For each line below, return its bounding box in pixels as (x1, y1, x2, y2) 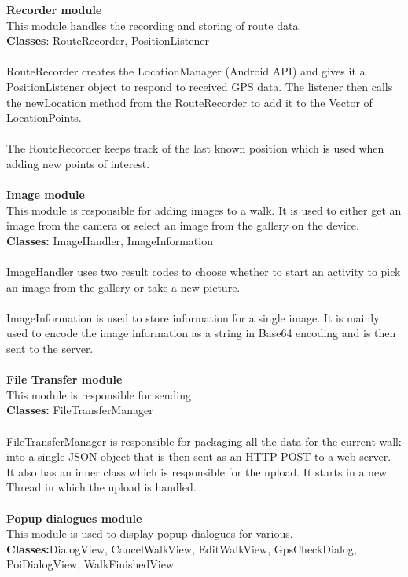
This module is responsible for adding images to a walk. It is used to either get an (6, 201, 402, 218)
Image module (6, 186, 85, 203)
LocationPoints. (6, 109, 82, 126)
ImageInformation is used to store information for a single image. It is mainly (6, 309, 380, 325)
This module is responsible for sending (6, 386, 191, 402)
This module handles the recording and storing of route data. (6, 17, 302, 33)
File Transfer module (6, 371, 123, 388)
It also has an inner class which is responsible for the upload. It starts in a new (6, 463, 388, 480)
